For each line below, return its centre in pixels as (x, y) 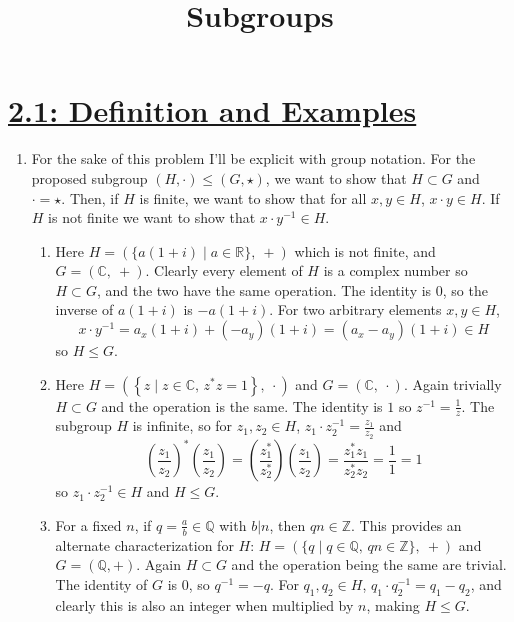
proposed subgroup (89, 177)
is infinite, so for (182, 425)
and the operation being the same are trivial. (369, 564)
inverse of (84, 309)
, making (393, 604)
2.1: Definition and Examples (212, 110)
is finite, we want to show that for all (253, 197)
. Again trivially (452, 383)
